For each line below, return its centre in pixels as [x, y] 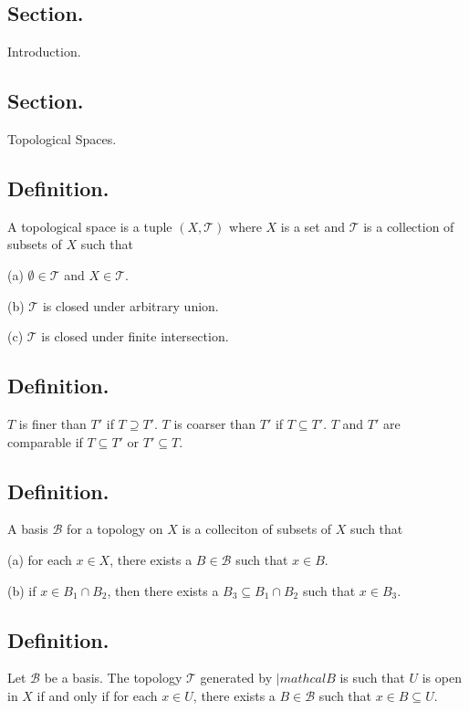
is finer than [52, 423]
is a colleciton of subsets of [257, 529]
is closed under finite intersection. [135, 336]
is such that [372, 678]
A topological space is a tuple [90, 226]
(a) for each [40, 559]
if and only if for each [97, 695]
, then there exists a [163, 590]
